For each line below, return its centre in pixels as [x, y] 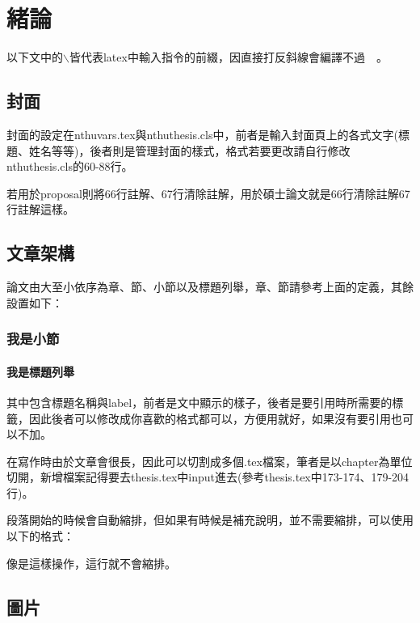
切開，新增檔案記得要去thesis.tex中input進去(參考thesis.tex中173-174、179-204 [208, 477]
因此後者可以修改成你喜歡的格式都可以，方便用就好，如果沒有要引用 [210, 418]
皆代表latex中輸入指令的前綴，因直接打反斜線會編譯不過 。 [228, 57]
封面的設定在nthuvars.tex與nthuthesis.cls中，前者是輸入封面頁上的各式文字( [202, 134]
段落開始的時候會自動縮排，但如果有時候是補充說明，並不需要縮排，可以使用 [210, 520]
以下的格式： [40, 536]
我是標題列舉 [40, 371]
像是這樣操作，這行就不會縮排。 [91, 563]
